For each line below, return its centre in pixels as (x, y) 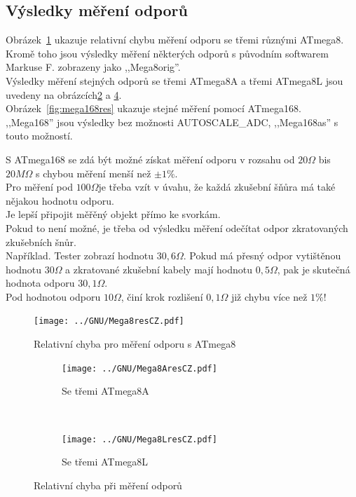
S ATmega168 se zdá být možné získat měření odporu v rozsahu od (150, 159)
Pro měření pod (39, 187)
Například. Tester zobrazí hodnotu (80, 256)
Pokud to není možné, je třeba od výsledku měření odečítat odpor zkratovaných (177, 227)
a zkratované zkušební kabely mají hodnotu (159, 269)
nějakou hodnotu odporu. (60, 200)
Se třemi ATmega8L (105, 462)
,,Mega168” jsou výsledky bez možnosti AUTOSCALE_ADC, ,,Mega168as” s (172, 122)
